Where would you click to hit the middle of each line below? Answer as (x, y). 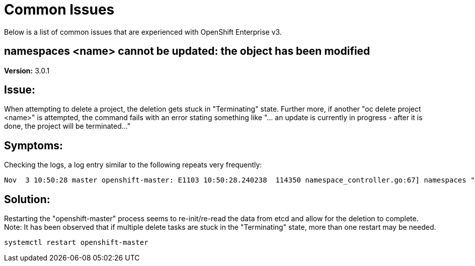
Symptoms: (34, 145)
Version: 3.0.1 (27, 70)
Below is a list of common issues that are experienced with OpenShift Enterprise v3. (143, 32)
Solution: (27, 199)
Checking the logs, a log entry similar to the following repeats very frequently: (133, 165)
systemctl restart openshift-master (76, 243)
